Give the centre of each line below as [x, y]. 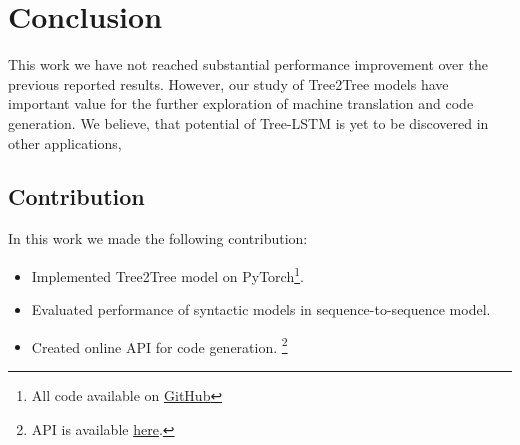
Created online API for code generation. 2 [159, 345]
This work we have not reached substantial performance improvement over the [248, 64]
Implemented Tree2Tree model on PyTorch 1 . [167, 274]
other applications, [65, 142]
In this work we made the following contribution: [158, 238]
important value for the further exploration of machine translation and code [241, 103]
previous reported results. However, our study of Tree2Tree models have [228, 83]
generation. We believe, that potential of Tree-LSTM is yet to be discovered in [248, 122]
